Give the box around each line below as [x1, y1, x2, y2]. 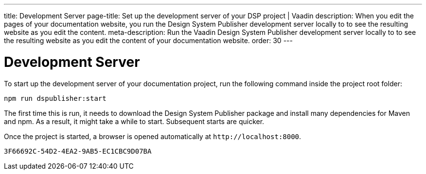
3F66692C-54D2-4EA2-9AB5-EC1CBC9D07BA [4, 147, 152, 155]
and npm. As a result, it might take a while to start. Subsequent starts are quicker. [4, 117, 265, 126]
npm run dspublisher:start [4, 94, 106, 102]
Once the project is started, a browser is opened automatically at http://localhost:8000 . [4, 132, 302, 141]
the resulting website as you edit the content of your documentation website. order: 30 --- [4, 36, 293, 45]
